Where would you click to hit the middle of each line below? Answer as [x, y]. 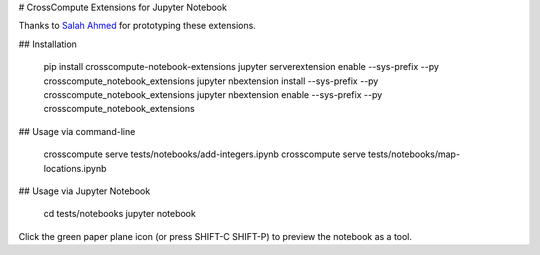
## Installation [47, 44]
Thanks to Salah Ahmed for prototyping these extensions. [137, 26]
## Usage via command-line [77, 131]
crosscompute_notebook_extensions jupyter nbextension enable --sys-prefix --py [213, 94]
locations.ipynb [75, 168]
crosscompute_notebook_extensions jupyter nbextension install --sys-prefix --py [211, 81]
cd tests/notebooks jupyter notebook [120, 214]
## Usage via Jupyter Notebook [84, 191]
